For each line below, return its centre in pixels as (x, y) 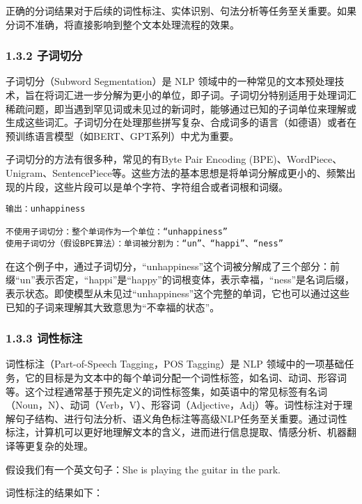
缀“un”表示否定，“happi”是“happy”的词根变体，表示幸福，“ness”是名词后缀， (180, 279)
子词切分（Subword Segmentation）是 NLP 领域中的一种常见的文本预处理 (170, 81)
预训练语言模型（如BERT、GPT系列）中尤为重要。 (123, 135)
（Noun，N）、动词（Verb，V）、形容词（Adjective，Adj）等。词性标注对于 (174, 405)
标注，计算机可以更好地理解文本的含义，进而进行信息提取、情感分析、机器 (176, 432)
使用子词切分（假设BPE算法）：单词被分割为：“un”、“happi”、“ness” (144, 244)
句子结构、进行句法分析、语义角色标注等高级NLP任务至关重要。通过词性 (181, 418)
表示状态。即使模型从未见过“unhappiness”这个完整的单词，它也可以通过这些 (178, 293)
